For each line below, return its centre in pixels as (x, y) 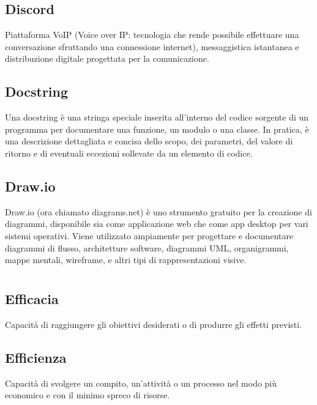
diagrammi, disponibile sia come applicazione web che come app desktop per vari (157, 224)
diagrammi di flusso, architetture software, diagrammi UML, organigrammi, (147, 247)
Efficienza (36, 357)
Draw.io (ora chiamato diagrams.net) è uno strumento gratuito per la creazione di (158, 211)
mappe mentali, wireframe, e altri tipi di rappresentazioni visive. (126, 260)
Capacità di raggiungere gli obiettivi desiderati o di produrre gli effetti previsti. (154, 324)
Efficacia (32, 298)
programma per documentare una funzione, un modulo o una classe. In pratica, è (157, 129)
